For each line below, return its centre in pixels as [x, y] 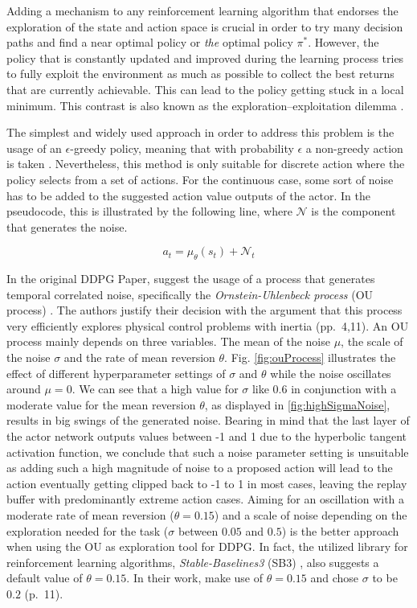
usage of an [34, 148]
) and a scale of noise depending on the [311, 515]
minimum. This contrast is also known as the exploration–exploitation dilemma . [205, 105]
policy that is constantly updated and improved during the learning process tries [205, 58]
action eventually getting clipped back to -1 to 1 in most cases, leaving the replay [207, 483]
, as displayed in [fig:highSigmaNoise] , [297, 404]
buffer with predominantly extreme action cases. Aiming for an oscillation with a [206, 499]
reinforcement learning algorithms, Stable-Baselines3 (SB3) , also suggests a [193, 562]
